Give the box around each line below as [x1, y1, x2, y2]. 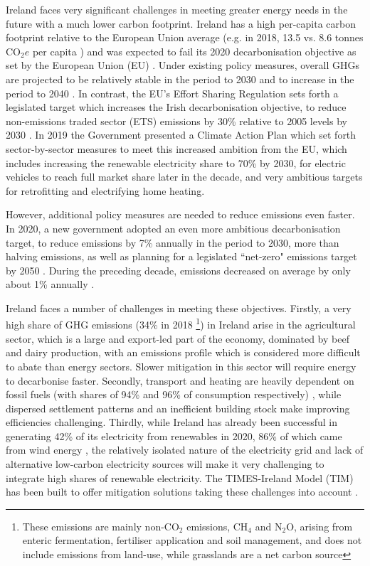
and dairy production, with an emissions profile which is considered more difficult [6, 345, 361, 360]
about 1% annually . [6, 277, 95, 292]
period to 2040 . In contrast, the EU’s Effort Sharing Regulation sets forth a [6, 85, 339, 100]
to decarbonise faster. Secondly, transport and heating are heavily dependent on [6, 373, 354, 388]
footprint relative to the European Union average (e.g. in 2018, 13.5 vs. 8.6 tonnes [6, 30, 364, 45]
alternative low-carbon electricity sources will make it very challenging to [6, 456, 324, 471]
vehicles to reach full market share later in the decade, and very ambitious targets [6, 169, 363, 184]
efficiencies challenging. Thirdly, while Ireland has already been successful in [6, 415, 338, 429]
